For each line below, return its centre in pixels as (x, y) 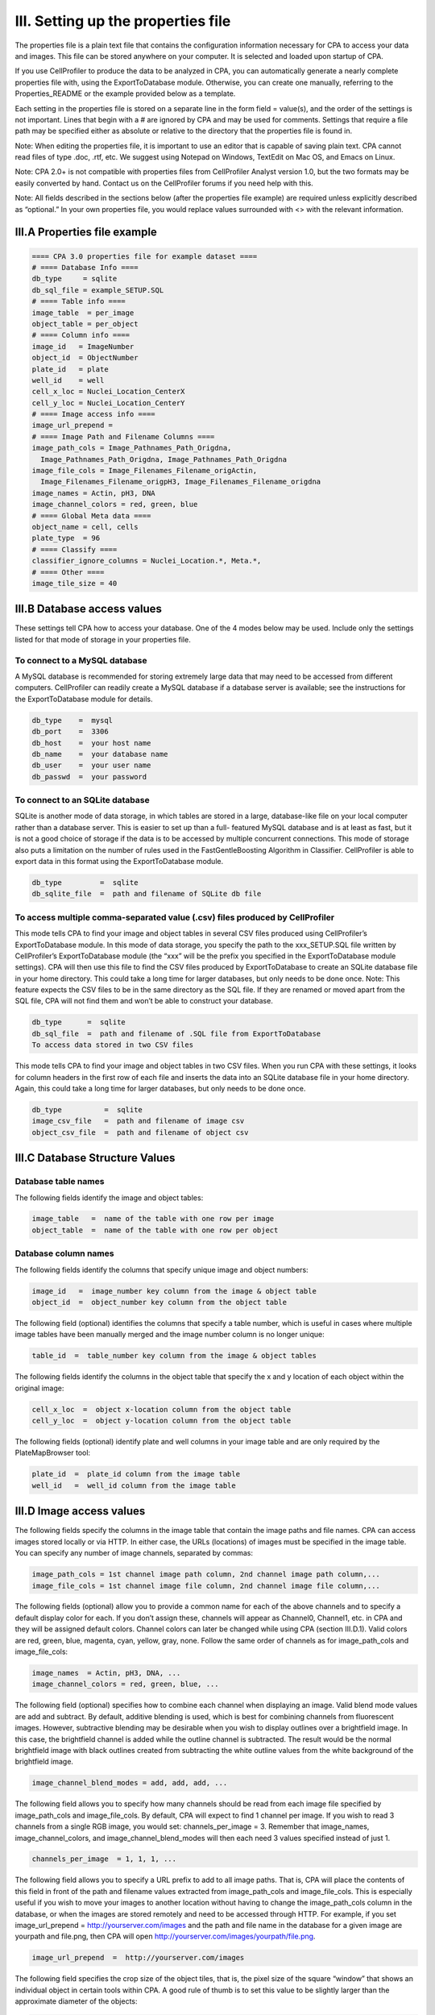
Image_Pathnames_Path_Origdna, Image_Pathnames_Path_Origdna (164, 459)
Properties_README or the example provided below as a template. (125, 93)
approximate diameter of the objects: (76, 2001)
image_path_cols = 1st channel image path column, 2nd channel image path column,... (206, 1575)
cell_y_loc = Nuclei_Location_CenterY (108, 403)
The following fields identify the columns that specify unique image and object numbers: (162, 1269)
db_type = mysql (72, 720)
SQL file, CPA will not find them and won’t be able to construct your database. (144, 1001)
